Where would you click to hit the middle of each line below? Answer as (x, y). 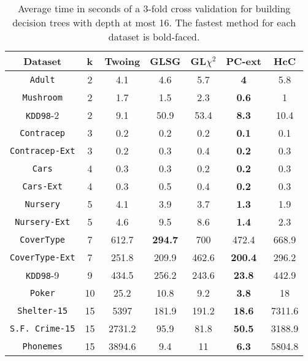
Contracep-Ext (43, 150)
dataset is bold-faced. (154, 36)
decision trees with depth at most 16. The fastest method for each (154, 22)
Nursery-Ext (43, 222)
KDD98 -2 (43, 115)
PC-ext (244, 61)
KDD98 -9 (43, 275)
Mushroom (42, 97)
